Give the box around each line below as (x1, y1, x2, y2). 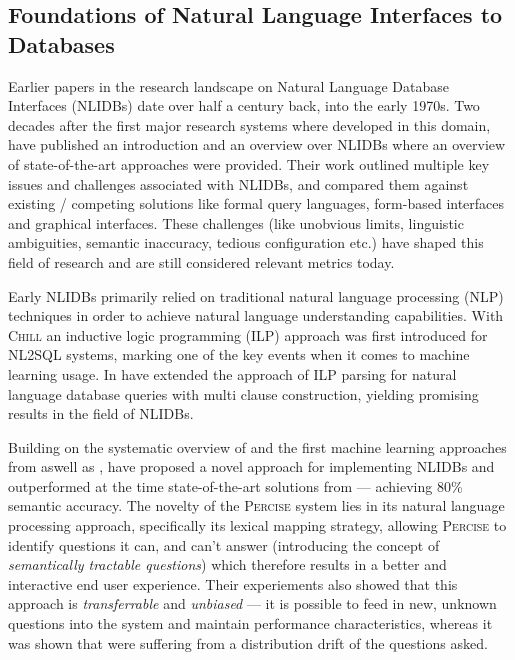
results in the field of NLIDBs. (8, 403, 194, 424)
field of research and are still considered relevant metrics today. (8, 251, 395, 272)
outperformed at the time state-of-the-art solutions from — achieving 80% (8, 475, 463, 496)
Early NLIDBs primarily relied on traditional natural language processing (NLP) (8, 285, 504, 306)
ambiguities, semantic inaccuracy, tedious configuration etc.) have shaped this (8, 232, 484, 253)
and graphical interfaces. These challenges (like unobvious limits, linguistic (8, 212, 464, 233)
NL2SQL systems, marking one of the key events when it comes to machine (8, 344, 470, 365)
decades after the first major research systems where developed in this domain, (8, 114, 491, 135)
